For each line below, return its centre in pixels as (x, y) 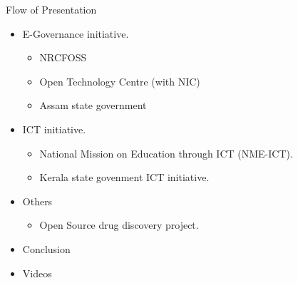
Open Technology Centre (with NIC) (120, 81)
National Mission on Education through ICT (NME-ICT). (166, 153)
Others (37, 201)
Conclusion (46, 248)
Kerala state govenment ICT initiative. (124, 177)
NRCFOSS (63, 57)
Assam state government (93, 105)
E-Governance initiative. (76, 33)
